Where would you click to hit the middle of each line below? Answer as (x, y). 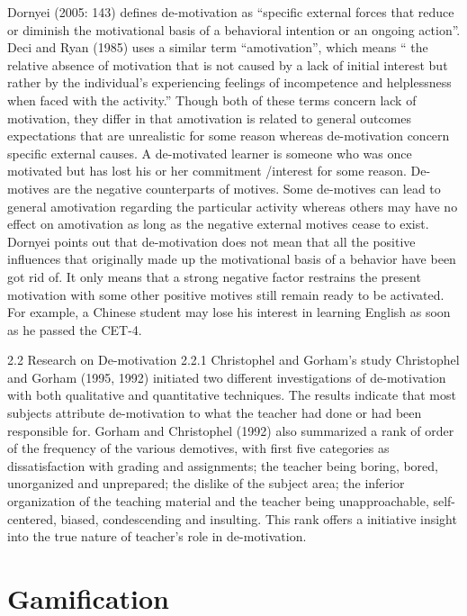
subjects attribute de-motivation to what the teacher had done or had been (215, 413)
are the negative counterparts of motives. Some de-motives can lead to (247, 188)
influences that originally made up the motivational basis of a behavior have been (232, 259)
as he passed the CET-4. (75, 329)
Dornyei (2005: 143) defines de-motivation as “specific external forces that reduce (231, 12)
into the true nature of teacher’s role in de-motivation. (157, 536)
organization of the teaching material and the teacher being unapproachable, (218, 501)
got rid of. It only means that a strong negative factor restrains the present (214, 276)
